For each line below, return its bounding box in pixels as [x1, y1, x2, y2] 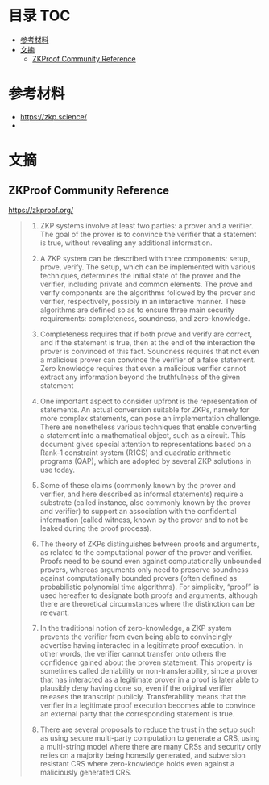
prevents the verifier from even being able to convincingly [39, 632, 233, 641]
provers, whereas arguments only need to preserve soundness [39, 565, 249, 574]
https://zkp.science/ [19, 111, 87, 121]
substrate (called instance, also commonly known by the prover [39, 497, 251, 507]
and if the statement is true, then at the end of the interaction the [39, 337, 255, 347]
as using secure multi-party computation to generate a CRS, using [39, 733, 260, 742]
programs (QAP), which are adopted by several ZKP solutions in [39, 456, 252, 466]
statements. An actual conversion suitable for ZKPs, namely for [39, 404, 250, 415]
